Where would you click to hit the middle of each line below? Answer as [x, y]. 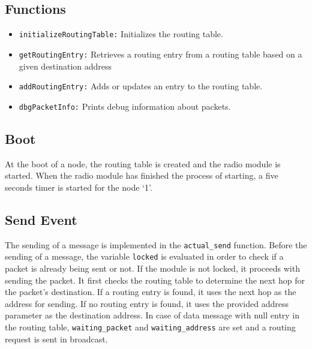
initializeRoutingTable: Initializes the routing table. [121, 34]
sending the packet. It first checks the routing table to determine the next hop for [155, 280]
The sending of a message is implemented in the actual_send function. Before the [156, 244]
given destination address [65, 66]
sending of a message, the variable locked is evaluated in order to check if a [144, 256]
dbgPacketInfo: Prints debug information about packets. [125, 106]
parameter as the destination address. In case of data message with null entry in [152, 315]
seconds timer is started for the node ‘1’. [79, 187]
